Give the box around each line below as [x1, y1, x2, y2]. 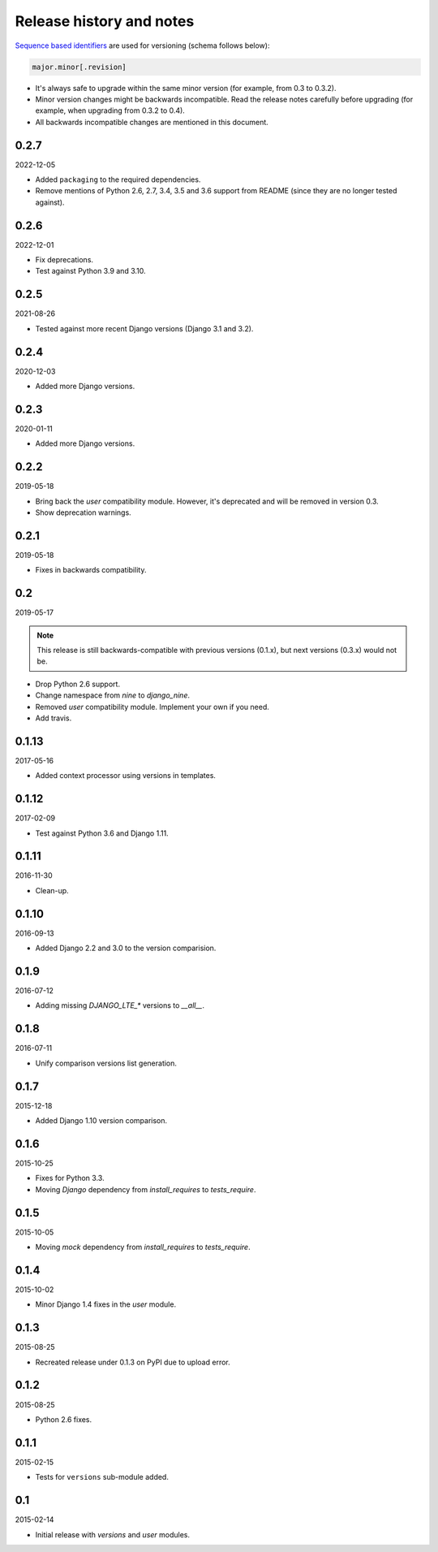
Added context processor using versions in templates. [35, 771, 217, 780]
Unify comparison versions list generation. [35, 1058, 178, 1068]
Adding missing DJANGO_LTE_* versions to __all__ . [35, 1001, 205, 1010]
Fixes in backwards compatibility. [35, 565, 147, 575]
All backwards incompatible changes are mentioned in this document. [35, 117, 269, 127]
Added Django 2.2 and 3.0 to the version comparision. [35, 943, 217, 953]
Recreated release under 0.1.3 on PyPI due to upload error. [35, 1357, 230, 1367]
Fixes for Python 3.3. [35, 1174, 105, 1183]
